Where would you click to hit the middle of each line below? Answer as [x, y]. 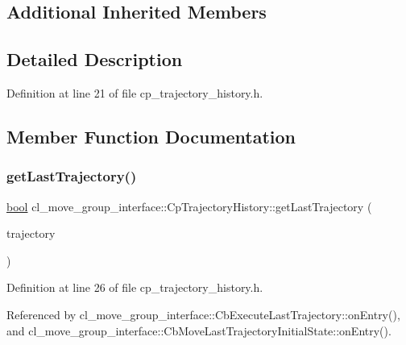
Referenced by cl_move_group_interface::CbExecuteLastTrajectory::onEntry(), [203, 314]
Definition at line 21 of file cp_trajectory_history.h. [135, 92]
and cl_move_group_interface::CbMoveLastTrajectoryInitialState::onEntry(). [199, 330]
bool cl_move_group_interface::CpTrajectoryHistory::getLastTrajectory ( [189, 206]
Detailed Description [95, 59]
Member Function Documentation [151, 136]
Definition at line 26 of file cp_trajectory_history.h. [135, 287]
